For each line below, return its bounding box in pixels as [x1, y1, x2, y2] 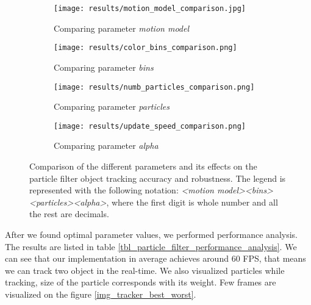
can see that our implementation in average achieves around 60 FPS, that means [5, 252, 306, 265]
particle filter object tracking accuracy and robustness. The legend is [29, 171, 286, 184]
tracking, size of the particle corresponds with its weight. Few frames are [5, 276, 276, 289]
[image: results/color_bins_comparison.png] [54, 43, 237, 52]
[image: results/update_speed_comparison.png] [54, 121, 246, 131]
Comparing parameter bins [54, 60, 154, 73]
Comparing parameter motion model [54, 21, 189, 34]
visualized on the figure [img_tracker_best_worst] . [5, 287, 196, 300]
